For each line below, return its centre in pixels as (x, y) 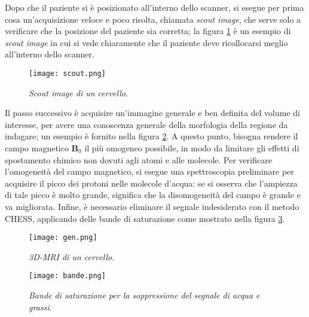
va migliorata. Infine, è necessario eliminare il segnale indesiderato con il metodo (152, 206)
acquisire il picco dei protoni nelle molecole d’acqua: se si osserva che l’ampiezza (151, 183)
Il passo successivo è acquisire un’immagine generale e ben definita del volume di (152, 113)
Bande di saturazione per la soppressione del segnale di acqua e (144, 295)
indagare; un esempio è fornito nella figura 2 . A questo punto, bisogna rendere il (152, 136)
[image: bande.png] (67, 276)
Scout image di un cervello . (78, 92)
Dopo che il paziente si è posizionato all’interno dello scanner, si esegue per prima (154, 7)
